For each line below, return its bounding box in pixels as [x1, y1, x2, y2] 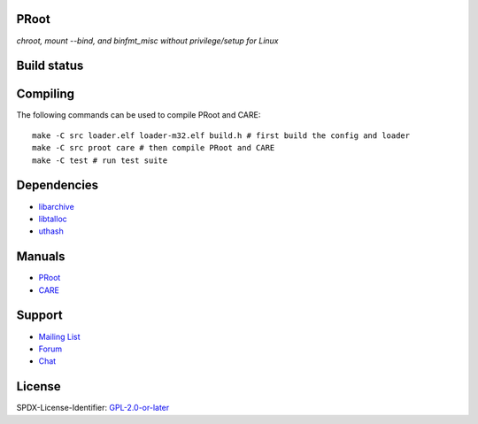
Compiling [16, 87, 75, 102]
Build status [16, 58, 84, 73]
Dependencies [16, 178, 99, 193]
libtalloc [38, 213, 68, 224]
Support [16, 308, 63, 323]
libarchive [38, 201, 74, 212]
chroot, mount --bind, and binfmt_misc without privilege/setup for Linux [16, 35, 279, 46]
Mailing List [38, 331, 81, 342]
